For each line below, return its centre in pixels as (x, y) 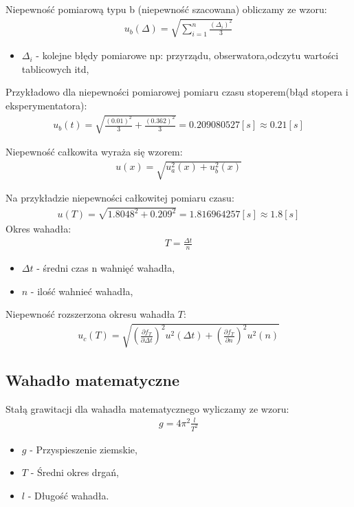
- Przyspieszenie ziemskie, (84, 449)
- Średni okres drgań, (75, 472)
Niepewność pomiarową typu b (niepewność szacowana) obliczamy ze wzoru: (166, 9)
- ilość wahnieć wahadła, (82, 291)
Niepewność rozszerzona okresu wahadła (90, 314)
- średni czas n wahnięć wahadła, (106, 268)
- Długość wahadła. (68, 495)
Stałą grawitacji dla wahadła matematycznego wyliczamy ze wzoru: (147, 408)
